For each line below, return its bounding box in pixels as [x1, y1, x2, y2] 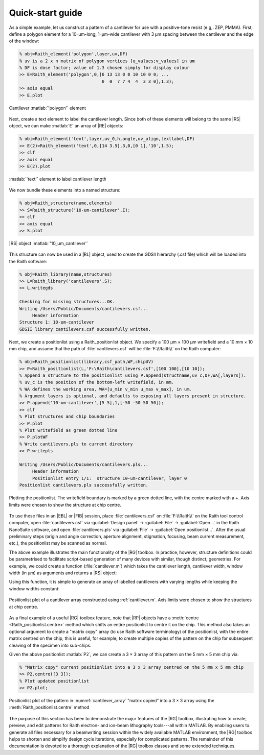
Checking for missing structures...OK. [19, 299, 115, 305]
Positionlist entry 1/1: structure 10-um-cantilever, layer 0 [32, 475, 187, 481]
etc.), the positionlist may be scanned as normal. [9, 540, 107, 546]
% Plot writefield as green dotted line [19, 428, 117, 433]
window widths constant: [9, 585, 60, 591]
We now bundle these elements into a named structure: [9, 187, 121, 193]
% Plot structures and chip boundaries [19, 414, 115, 419]
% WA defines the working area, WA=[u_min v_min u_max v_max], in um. [19, 386, 193, 392]
